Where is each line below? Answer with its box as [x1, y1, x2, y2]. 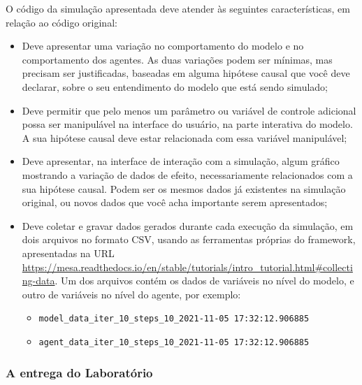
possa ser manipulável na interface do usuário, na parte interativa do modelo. [22, 117, 353, 131]
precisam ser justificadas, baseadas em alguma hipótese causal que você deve [22, 66, 350, 80]
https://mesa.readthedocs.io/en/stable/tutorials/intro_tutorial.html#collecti [22, 259, 353, 274]
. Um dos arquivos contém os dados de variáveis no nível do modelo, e [55, 273, 354, 288]
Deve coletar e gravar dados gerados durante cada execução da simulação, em [22, 218, 354, 233]
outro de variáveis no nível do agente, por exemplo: [22, 286, 241, 301]
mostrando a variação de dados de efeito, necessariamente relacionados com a [22, 167, 353, 182]
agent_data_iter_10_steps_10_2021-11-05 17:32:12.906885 [38, 337, 310, 347]
